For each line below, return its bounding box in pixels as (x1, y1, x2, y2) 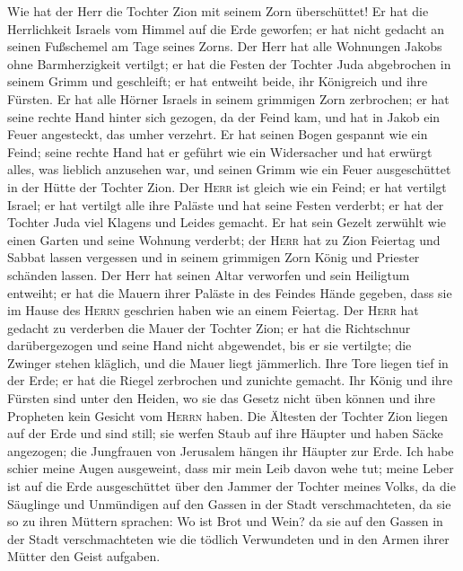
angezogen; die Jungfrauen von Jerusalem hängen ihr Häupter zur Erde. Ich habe (7, 441, 454, 460)
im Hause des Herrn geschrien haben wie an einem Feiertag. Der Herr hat (7, 301, 419, 320)
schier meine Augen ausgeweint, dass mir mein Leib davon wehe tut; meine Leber (7, 459, 454, 478)
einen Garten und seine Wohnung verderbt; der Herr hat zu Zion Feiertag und (7, 230, 441, 249)
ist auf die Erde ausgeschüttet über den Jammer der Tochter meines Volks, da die (7, 477, 456, 496)
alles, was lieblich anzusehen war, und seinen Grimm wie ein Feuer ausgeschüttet (7, 160, 451, 179)
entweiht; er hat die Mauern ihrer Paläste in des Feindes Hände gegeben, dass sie (7, 283, 452, 302)
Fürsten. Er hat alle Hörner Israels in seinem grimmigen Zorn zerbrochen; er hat (7, 89, 450, 108)
